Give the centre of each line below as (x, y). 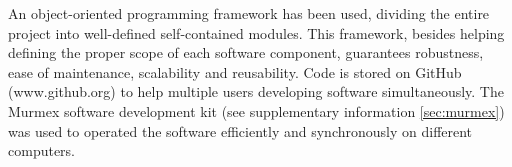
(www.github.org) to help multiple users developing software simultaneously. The (256, 91)
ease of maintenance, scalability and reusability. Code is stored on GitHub (235, 71)
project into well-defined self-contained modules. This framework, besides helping (256, 32)
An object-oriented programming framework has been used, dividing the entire (249, 13)
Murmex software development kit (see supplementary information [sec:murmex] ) (256, 110)
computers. (42, 150)
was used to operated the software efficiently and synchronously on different (240, 130)
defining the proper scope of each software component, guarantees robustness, (246, 52)
